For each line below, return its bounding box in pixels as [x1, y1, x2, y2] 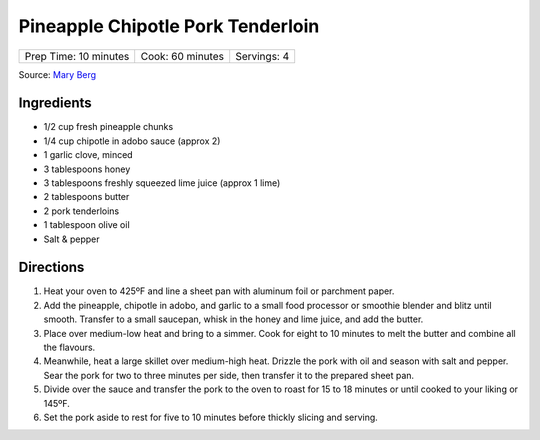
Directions [18, 259, 85, 276]
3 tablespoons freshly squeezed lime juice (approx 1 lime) [43, 177, 281, 189]
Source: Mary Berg [18, 68, 97, 80]
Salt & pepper [43, 233, 100, 245]
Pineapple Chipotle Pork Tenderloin [18, 15, 320, 37]
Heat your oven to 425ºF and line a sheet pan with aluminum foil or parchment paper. [43, 285, 395, 297]
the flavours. [43, 341, 96, 354]
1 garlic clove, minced [43, 149, 134, 161]
